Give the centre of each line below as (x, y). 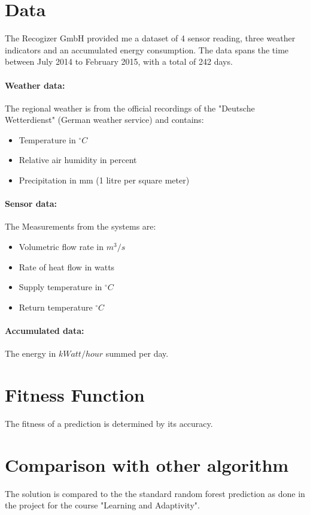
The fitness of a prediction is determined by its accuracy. (109, 423)
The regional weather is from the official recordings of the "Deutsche (130, 108)
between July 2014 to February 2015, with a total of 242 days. (119, 61)
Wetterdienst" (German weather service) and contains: (104, 120)
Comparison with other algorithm (147, 464)
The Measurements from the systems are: (80, 226)
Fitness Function (75, 395)
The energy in (31, 353)
